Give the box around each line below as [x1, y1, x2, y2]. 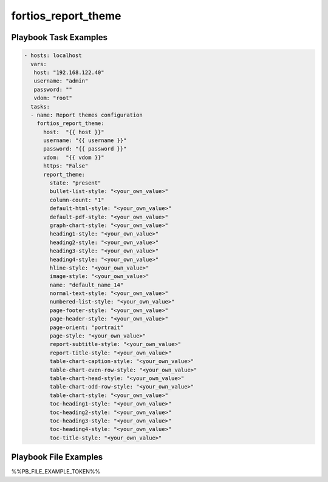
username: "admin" [33, 78, 89, 84]
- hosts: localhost [24, 52, 82, 59]
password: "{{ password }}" [43, 146, 127, 152]
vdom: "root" [33, 95, 73, 101]
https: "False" [43, 163, 89, 169]
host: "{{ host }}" [43, 128, 104, 135]
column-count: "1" [49, 196, 104, 203]
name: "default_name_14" [49, 281, 124, 288]
